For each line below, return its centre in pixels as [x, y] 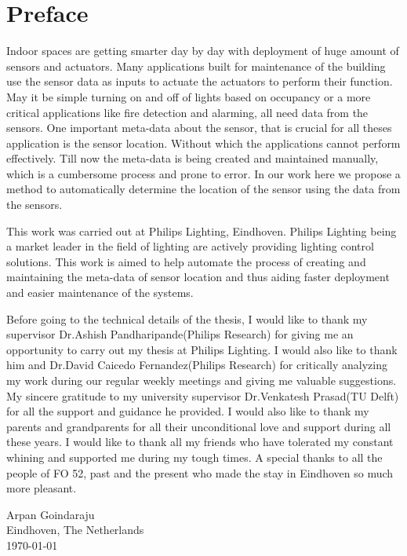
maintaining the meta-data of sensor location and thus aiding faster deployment [198, 277]
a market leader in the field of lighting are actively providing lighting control [190, 246]
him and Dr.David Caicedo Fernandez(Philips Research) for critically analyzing [197, 365]
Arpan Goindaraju [51, 514]
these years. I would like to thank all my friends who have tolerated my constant [200, 442]
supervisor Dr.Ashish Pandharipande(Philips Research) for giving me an [180, 334]
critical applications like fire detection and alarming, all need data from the [187, 112]
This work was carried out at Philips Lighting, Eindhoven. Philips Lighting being [202, 230]
